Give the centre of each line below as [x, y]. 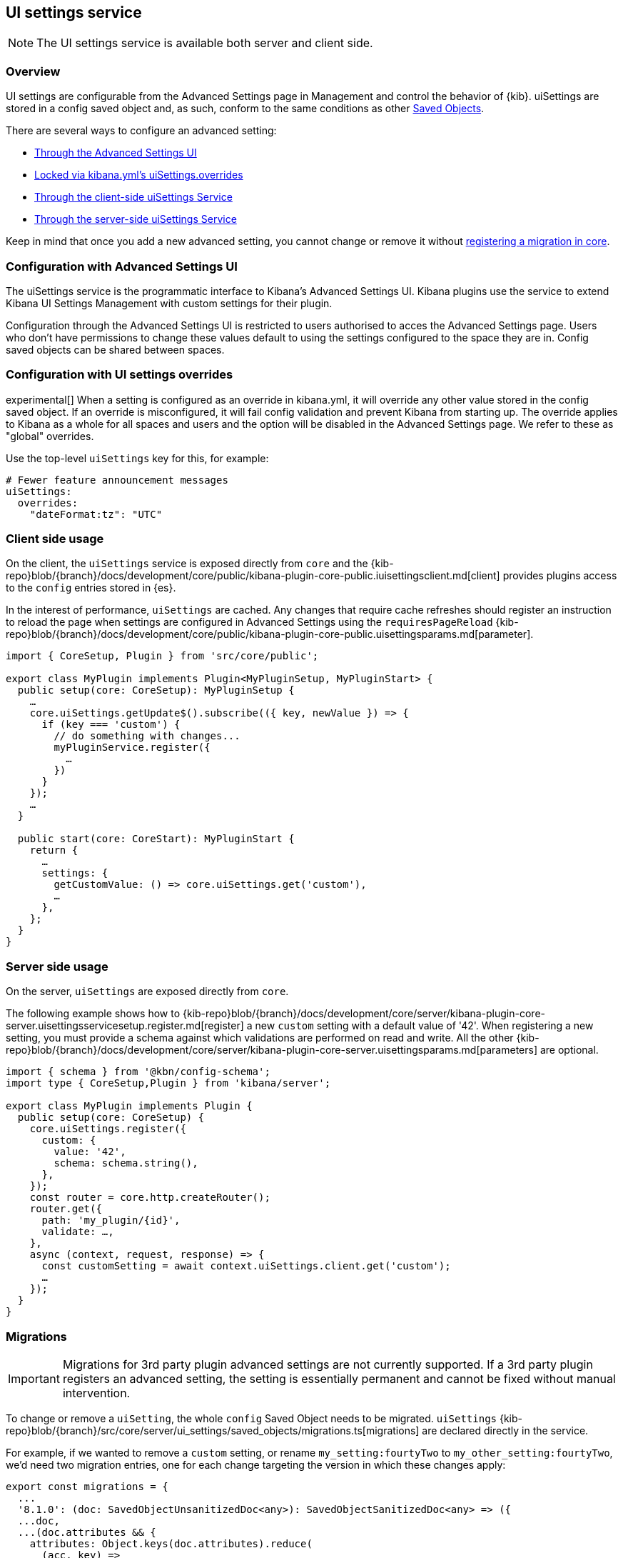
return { [54, 850]
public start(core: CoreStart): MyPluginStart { [156, 839]
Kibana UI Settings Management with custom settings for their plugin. [169, 303]
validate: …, [78, 1232]
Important [34, 1378]
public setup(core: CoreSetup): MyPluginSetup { [156, 690]
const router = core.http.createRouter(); [150, 1198]
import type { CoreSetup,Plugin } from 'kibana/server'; [168, 1083]
